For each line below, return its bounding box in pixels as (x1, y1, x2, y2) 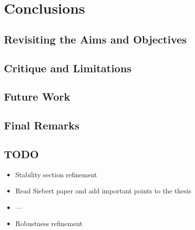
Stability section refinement (15, 169, 97, 179)
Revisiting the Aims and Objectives (4, 31, 187, 46)
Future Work (4, 89, 71, 104)
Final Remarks (4, 118, 80, 133)
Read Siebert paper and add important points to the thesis (15, 186, 192, 196)
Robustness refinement (15, 218, 83, 229)
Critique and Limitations (4, 60, 132, 75)
